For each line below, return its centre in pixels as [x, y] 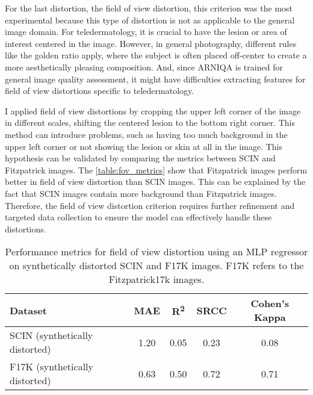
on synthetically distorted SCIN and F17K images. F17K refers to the [156, 266]
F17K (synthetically [51, 367]
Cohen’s [270, 303]
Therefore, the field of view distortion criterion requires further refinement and [150, 205]
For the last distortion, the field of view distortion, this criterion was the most [149, 8]
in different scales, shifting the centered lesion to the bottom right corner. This [150, 123]
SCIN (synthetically [51, 335]
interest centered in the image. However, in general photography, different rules [151, 43]
